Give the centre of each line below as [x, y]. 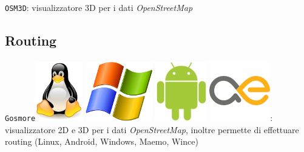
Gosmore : [139, 117]
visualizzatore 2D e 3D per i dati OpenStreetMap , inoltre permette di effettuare [152, 129]
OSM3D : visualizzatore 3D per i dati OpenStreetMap [99, 7]
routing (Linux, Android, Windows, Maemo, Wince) [102, 141]
